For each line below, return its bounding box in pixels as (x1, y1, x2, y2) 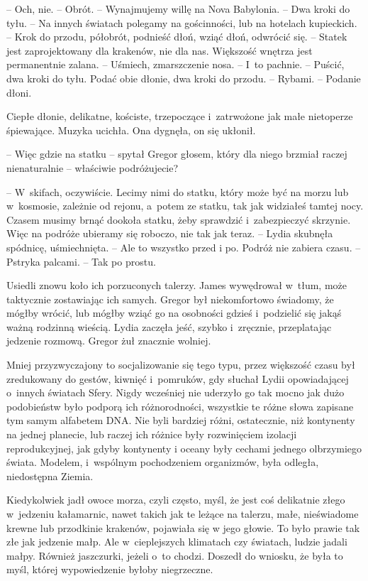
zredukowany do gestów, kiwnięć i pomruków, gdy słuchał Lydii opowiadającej (6, 371, 349, 386)
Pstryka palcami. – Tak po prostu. (6, 254, 156, 268)
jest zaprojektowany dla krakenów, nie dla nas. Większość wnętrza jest (6, 43, 313, 58)
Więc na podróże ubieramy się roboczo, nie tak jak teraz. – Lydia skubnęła (6, 226, 333, 241)
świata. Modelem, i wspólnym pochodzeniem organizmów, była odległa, (6, 455, 319, 469)
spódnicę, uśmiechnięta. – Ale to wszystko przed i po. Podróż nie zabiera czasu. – (6, 239, 361, 254)
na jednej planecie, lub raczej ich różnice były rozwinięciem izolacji (6, 427, 297, 442)
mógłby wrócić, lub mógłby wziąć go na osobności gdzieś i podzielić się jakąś (6, 305, 342, 320)
